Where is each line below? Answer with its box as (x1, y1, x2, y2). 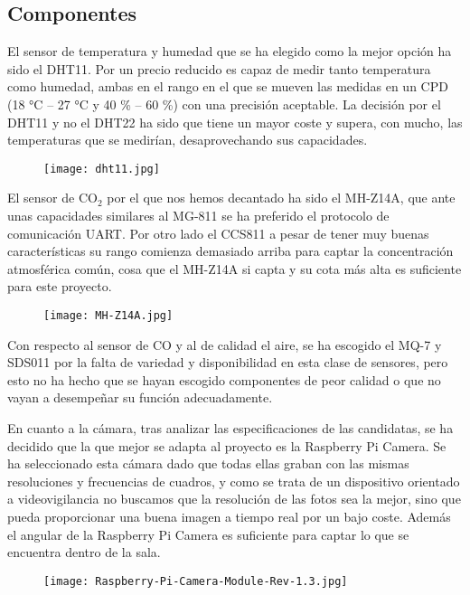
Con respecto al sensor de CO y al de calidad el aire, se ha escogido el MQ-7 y (7, 335, 442, 354)
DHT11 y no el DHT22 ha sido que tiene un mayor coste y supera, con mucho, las (7, 112, 463, 131)
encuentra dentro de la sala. (7, 543, 161, 562)
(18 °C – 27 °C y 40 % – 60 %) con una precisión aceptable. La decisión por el (7, 94, 441, 113)
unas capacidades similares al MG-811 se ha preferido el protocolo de (7, 206, 390, 225)
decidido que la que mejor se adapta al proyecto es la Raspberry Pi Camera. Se (7, 436, 446, 455)
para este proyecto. (7, 277, 112, 296)
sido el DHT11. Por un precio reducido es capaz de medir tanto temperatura (7, 59, 431, 78)
